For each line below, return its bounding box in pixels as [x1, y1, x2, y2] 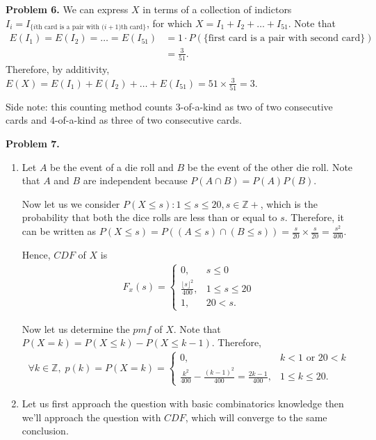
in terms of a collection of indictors [142, 2, 292, 16]
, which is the [260, 196, 318, 211]
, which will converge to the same [185, 409, 327, 424]
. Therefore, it [284, 210, 345, 225]
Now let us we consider [22, 196, 120, 211]
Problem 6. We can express [6, 2, 129, 16]
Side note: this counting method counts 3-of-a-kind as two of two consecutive [6, 99, 333, 113]
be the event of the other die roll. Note [187, 159, 353, 174]
